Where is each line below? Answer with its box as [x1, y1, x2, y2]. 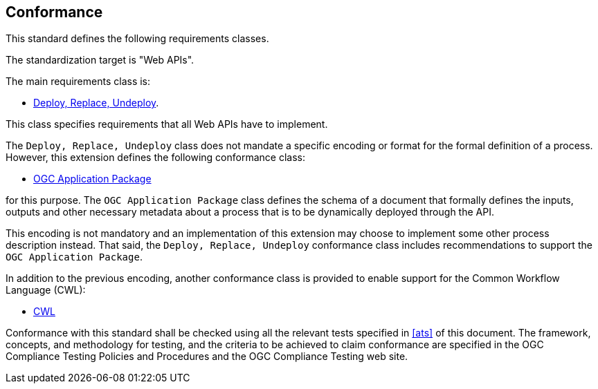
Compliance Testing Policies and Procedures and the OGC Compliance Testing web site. [6, 350, 408, 363]
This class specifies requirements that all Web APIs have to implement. [6, 118, 328, 131]
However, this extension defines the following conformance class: [6, 151, 305, 164]
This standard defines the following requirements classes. [6, 32, 269, 45]
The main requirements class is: [6, 75, 151, 88]
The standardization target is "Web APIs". [6, 54, 194, 66]
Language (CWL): [6, 284, 86, 296]
